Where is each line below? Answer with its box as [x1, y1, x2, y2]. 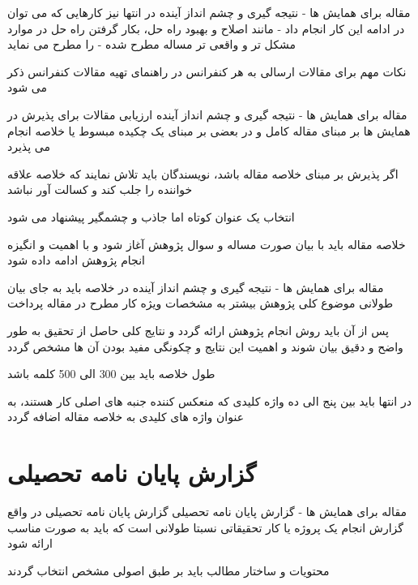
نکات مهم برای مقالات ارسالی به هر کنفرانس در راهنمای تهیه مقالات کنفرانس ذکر [7, 62, 407, 80]
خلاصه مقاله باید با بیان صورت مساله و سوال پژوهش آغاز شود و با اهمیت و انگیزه [7, 235, 406, 252]
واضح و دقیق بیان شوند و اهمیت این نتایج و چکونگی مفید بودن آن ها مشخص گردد [7, 338, 403, 355]
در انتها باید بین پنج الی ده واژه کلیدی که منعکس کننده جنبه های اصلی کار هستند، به [7, 392, 412, 409]
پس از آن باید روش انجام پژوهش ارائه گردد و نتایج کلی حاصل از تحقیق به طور [7, 321, 389, 338]
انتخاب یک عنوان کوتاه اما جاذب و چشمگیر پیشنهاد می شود [7, 208, 295, 225]
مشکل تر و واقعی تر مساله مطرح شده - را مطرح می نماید [7, 36, 296, 53]
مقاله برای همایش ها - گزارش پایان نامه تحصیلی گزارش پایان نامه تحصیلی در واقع [7, 503, 407, 519]
